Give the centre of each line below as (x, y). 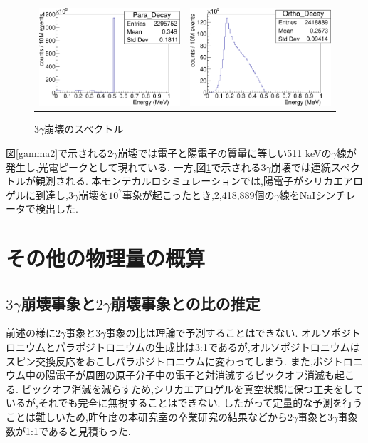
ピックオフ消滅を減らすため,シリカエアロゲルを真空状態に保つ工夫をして (192, 388)
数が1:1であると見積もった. (68, 431)
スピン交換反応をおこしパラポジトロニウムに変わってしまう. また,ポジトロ (179, 361)
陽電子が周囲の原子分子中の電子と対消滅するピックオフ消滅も (190, 375)
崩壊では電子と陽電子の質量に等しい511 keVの (225, 152)
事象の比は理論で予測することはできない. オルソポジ (228, 333)
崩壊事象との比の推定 (185, 303)
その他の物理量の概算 (106, 258)
